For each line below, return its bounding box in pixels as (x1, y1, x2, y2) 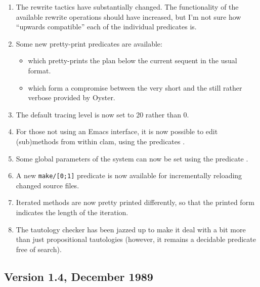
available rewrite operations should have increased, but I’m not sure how (16, 11, 241, 22)
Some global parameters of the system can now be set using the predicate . (16, 153, 248, 163)
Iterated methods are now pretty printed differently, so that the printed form (16, 197, 254, 208)
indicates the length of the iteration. (16, 207, 128, 217)
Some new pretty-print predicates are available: (16, 38, 162, 49)
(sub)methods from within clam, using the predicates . (16, 136, 185, 146)
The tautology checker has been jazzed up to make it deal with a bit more (16, 224, 246, 234)
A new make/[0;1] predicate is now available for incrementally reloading (16, 170, 242, 181)
